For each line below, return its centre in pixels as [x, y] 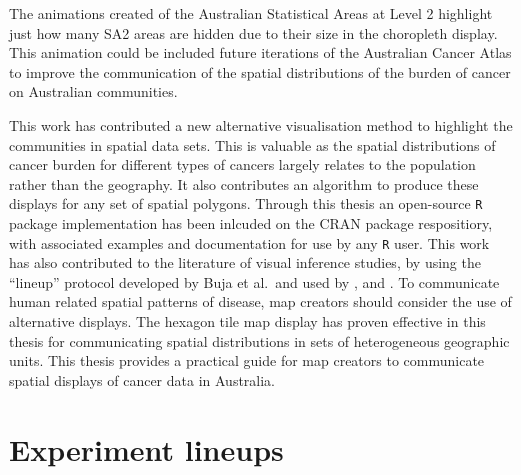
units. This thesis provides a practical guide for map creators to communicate [247, 360]
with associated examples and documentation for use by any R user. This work [249, 242]
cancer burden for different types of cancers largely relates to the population [242, 164]
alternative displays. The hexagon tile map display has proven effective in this [247, 321]
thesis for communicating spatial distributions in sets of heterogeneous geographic [259, 340]
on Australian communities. [93, 91]
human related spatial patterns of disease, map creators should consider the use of [260, 301]
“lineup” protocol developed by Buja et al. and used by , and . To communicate [254, 281]
